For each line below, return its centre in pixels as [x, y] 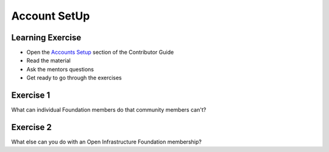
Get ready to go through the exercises [74, 78]
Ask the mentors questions [60, 69]
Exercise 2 [31, 127]
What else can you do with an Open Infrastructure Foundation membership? [107, 142]
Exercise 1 [31, 96]
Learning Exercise [46, 38]
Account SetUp [51, 16]
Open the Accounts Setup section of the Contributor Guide [100, 52]
